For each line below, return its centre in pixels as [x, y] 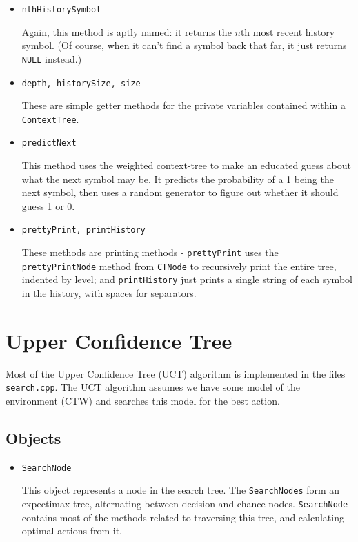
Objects [33, 438]
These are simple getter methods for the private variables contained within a [183, 105]
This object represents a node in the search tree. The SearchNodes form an [181, 490]
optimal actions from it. [72, 531]
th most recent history [288, 31]
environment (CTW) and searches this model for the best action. [143, 401]
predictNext [49, 143]
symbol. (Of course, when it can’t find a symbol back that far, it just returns [184, 45]
